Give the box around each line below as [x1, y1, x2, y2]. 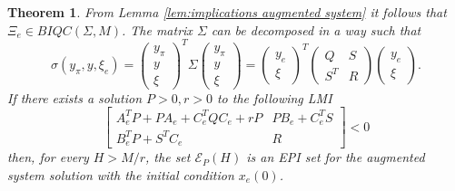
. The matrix [121, 20, 193, 39]
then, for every [7, 148, 89, 167]
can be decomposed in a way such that [211, 20, 421, 39]
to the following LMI [216, 88, 332, 107]
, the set [145, 148, 191, 167]
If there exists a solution [7, 88, 143, 107]
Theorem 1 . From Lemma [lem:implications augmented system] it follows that [7, 3, 447, 21]
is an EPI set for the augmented [246, 148, 425, 167]
